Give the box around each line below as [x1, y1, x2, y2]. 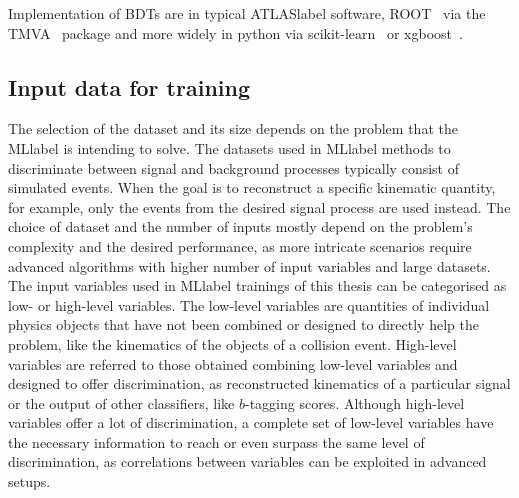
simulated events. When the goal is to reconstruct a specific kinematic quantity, [8, 177, 496, 198]
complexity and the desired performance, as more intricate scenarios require [8, 235, 472, 256]
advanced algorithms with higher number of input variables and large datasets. [8, 255, 491, 276]
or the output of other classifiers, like [8, 392, 235, 413]
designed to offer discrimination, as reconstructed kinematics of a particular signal [8, 373, 511, 394]
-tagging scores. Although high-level [244, 392, 465, 413]
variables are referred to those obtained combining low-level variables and [8, 353, 458, 374]
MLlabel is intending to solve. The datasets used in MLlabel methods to [8, 137, 451, 158]
